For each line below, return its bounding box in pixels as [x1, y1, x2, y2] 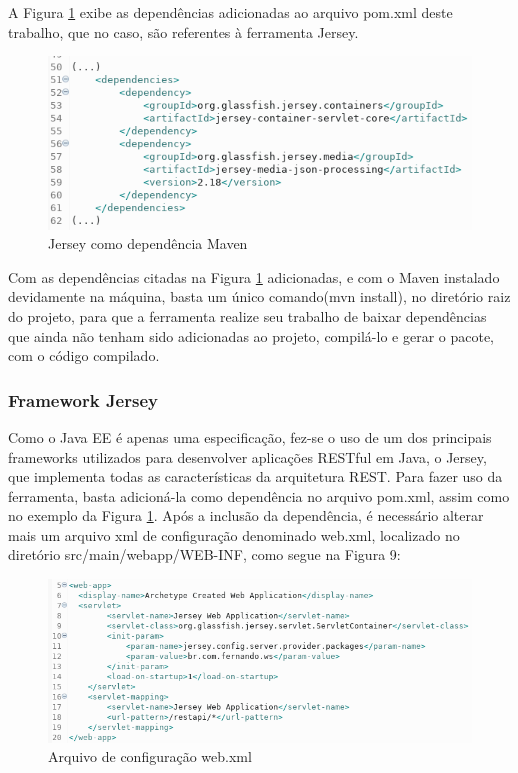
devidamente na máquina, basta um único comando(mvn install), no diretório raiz [8, 286, 511, 307]
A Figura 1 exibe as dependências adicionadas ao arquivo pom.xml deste [8, 2, 453, 22]
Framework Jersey [8, 387, 158, 412]
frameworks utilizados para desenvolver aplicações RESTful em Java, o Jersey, [8, 446, 487, 467]
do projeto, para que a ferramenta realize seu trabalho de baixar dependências [8, 305, 487, 326]
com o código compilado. [8, 345, 160, 366]
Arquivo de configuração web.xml [48, 746, 252, 767]
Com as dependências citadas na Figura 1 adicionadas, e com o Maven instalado [8, 266, 500, 287]
